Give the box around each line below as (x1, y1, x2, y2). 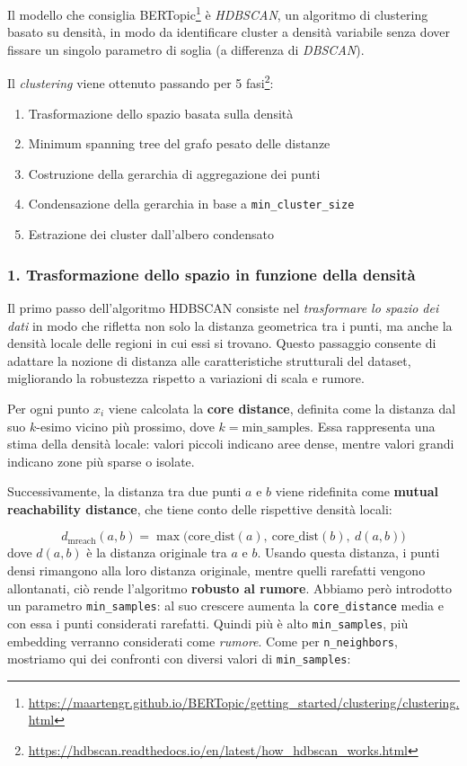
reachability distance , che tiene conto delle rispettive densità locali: (7, 499, 392, 518)
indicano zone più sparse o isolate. (7, 451, 195, 470)
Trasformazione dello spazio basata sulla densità (28, 103, 294, 122)
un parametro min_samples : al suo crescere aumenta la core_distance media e (7, 596, 444, 615)
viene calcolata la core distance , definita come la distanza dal (108, 398, 456, 417)
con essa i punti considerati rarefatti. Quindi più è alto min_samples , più (7, 613, 409, 632)
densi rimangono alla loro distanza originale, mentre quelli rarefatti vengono (7, 561, 426, 580)
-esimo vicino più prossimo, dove (36, 416, 215, 435)
